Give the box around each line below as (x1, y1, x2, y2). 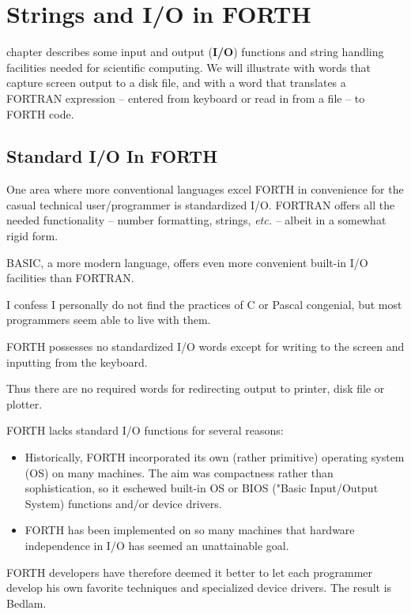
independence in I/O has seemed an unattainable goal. (25, 537, 289, 553)
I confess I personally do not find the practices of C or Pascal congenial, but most (6, 296, 402, 312)
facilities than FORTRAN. (6, 269, 134, 286)
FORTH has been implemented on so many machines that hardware (25, 522, 355, 538)
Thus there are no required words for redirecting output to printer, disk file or (6, 380, 385, 397)
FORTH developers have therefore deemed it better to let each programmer (6, 563, 373, 580)
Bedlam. (6, 594, 47, 611)
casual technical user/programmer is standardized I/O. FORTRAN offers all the (6, 196, 395, 213)
